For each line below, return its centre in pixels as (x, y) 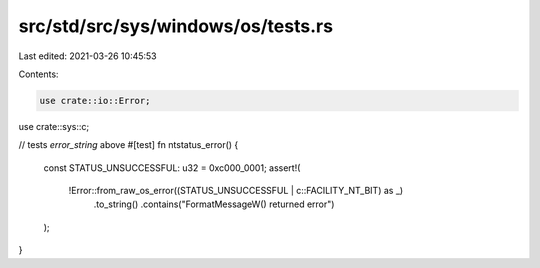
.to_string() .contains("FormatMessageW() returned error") (214, 204)
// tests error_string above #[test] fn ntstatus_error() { (128, 145)
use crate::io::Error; (95, 100)
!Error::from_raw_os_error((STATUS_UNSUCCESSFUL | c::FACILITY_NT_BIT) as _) (236, 191)
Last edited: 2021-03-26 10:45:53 (87, 56)
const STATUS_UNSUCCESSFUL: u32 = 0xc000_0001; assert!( (172, 167)
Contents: (38, 74)
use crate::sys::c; (54, 126)
